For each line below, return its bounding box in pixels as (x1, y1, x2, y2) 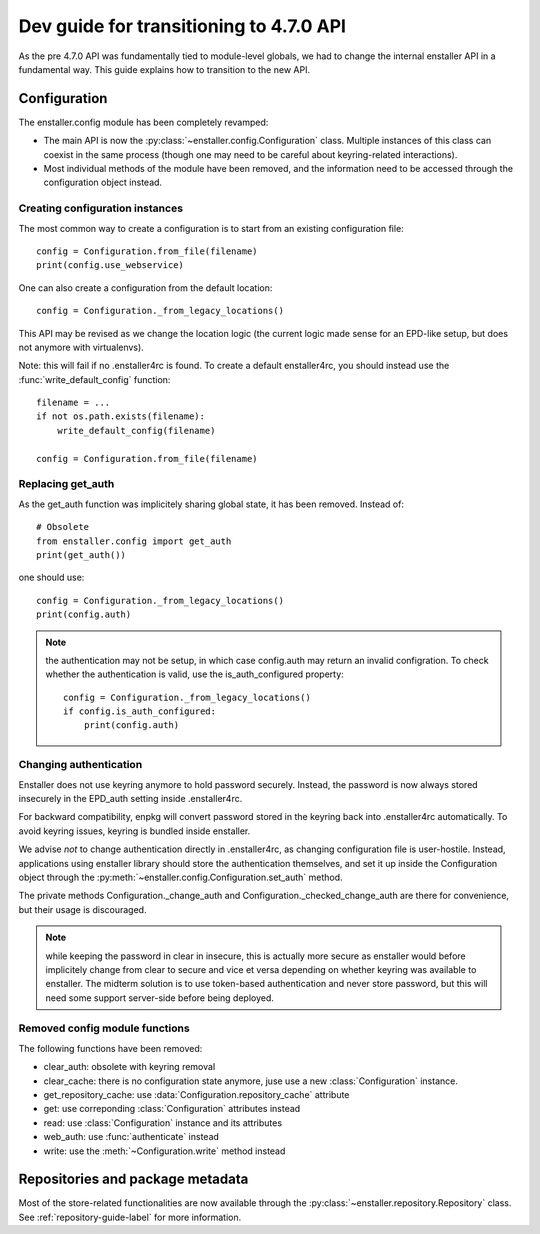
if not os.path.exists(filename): (36, 411, 205, 422)
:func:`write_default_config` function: (18, 373, 171, 385)
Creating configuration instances (18, 201, 184, 215)
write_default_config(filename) (56, 425, 216, 436)
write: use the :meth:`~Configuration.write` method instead (43, 1145, 286, 1157)
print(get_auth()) (36, 549, 127, 560)
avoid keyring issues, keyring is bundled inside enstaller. (18, 825, 251, 837)
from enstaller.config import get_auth (36, 535, 232, 547)
